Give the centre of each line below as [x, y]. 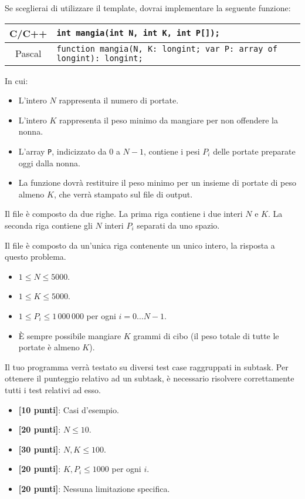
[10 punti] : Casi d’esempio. [69, 409]
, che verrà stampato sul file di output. [123, 194]
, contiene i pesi [172, 151]
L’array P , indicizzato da [62, 151]
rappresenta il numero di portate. [119, 100]
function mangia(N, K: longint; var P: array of [167, 48]
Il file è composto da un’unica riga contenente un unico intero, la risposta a [140, 245]
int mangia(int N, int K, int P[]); [138, 33]
